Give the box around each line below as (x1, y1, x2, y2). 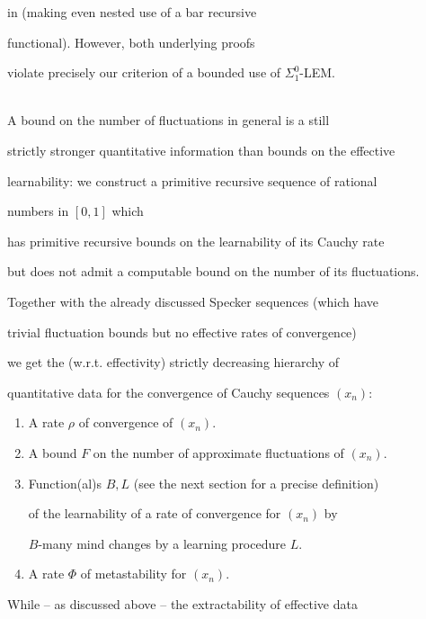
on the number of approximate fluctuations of (93, 443, 344, 462)
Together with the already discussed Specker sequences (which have (7, 292, 379, 310)
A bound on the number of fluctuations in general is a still (7, 111, 330, 130)
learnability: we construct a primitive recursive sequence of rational (7, 171, 377, 190)
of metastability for (80, 564, 187, 583)
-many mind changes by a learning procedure (38, 534, 286, 552)
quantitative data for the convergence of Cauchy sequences (7, 382, 330, 401)
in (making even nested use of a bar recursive (7, 3, 257, 21)
